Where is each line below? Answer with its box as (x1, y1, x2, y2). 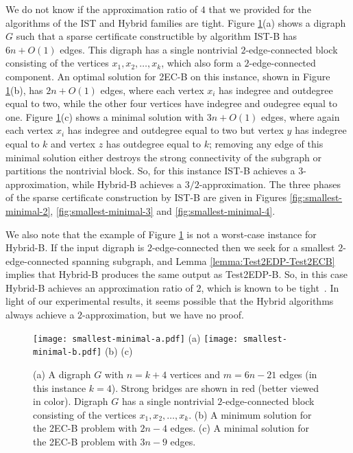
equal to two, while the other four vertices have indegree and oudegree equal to (5, 96, 338, 111)
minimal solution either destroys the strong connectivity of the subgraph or (5, 150, 322, 164)
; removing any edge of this (208, 136, 324, 150)
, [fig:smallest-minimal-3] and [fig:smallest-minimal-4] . (50, 203, 276, 218)
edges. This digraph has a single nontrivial (60, 42, 238, 56)
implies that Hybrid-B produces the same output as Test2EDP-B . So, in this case (5, 267, 348, 281)
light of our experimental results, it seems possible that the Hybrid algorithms (5, 294, 334, 308)
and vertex (51, 136, 96, 150)
